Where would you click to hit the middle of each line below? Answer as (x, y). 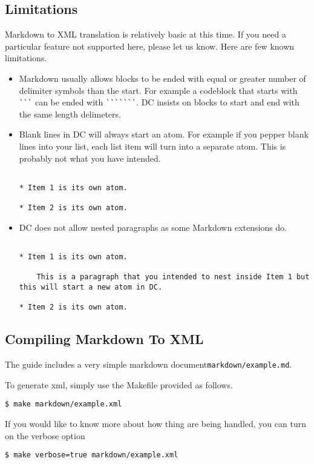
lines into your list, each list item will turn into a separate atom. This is (152, 146)
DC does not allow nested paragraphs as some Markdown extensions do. (153, 227)
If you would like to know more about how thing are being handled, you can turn (155, 424)
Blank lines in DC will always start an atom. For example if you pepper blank (164, 134)
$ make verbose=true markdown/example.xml (92, 455)
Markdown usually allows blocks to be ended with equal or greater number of (162, 78)
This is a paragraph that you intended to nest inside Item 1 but (173, 277)
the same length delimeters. (70, 114)
